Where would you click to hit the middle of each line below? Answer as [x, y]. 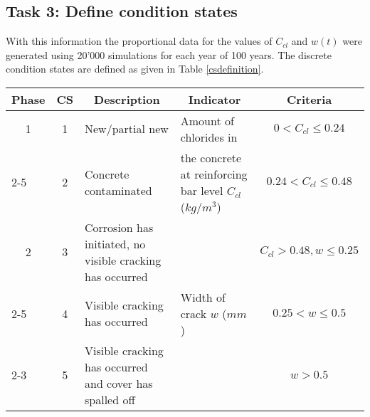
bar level [202, 190]
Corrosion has [119, 227]
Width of [203, 297]
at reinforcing [214, 174]
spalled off [110, 399]
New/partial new [126, 129]
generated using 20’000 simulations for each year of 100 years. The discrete [169, 54]
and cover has [118, 383]
